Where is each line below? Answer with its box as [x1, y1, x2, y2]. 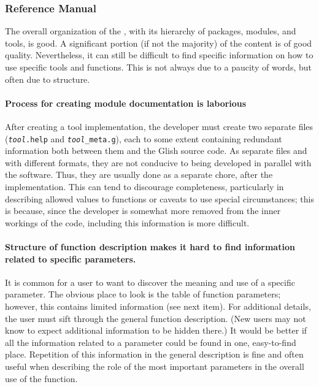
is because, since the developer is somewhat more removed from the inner [5, 204, 281, 217]
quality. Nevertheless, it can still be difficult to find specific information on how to [5, 48, 313, 61]
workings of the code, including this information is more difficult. [5, 216, 250, 229]
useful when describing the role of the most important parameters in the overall [5, 359, 304, 372]
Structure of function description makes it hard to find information [5, 240, 295, 253]
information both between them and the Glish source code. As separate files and [5, 144, 307, 157]
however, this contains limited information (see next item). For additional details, [5, 299, 311, 312]
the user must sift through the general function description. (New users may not [5, 312, 306, 324]
